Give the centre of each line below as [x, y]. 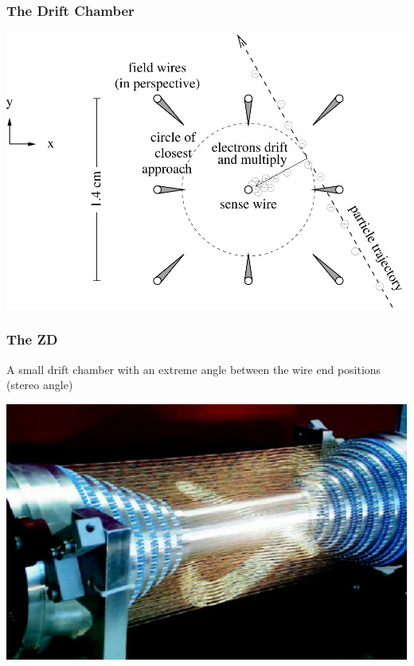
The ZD [32, 339]
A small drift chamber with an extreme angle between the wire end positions [194, 369]
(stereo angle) [40, 385]
